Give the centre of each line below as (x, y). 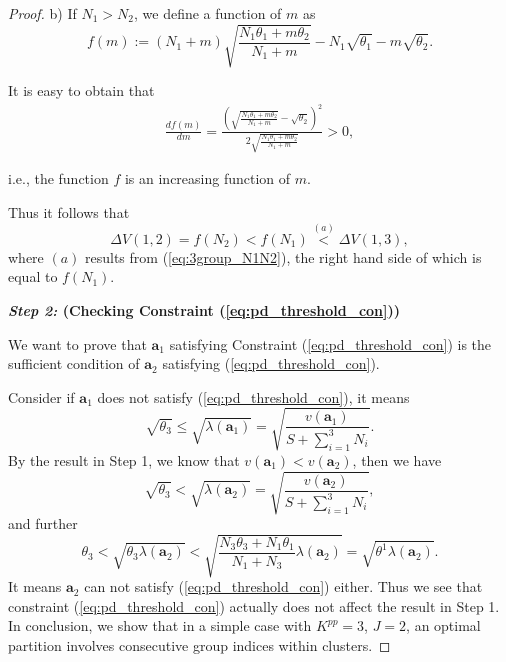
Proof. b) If (42, 13)
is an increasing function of (207, 178)
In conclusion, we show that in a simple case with (160, 625)
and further (43, 523)
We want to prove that (77, 343)
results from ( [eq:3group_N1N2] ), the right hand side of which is (283, 256)
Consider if (41, 396)
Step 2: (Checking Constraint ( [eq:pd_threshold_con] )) (204, 309)
